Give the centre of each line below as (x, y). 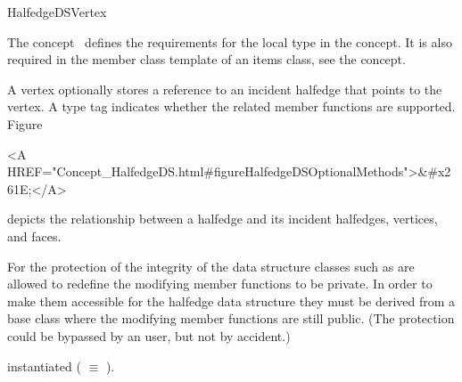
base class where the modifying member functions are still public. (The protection (231, 318)
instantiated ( (44, 366)
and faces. (34, 236)
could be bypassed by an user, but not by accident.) (149, 335)
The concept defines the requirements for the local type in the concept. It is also (230, 41)
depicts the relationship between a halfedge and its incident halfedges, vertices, (223, 219)
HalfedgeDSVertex (57, 12)
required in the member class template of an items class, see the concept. (206, 59)
